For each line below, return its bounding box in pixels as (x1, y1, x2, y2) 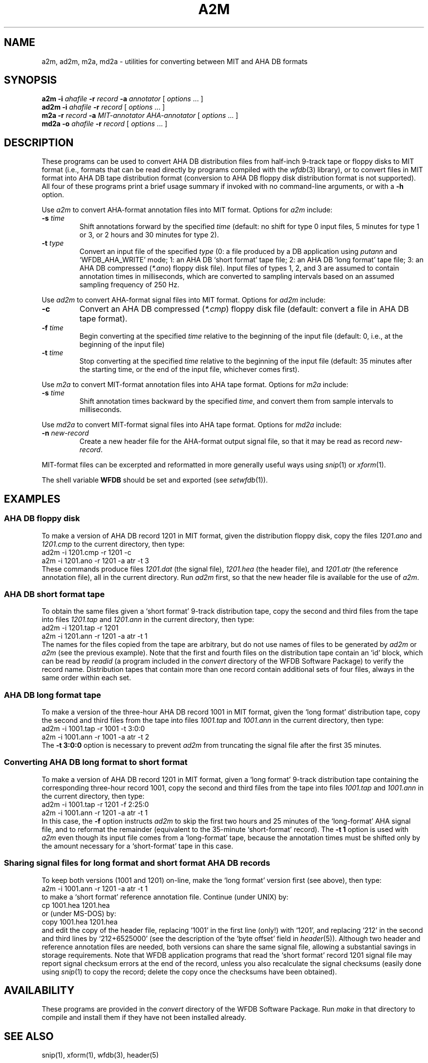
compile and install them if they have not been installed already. (42, 1013, 247, 1022)
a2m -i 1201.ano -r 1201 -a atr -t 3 (42, 556, 149, 565)
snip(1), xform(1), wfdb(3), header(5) (42, 1051, 159, 1060)
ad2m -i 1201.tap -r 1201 (42, 624, 119, 632)
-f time (42, 324, 64, 332)
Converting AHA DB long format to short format (4, 757, 188, 767)
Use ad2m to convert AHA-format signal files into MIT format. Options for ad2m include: (42, 296, 326, 304)
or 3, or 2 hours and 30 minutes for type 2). (79, 231, 219, 239)
